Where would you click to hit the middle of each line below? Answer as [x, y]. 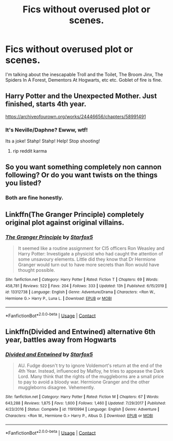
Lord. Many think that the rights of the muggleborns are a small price [91, 377]
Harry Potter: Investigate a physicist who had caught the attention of [90, 254]
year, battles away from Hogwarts [61, 339]
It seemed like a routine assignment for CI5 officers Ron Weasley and [91, 248]
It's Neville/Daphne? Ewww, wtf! [47, 130]
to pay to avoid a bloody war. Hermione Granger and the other [84, 382]
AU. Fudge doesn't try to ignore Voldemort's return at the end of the [90, 365]
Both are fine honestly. [34, 198]
